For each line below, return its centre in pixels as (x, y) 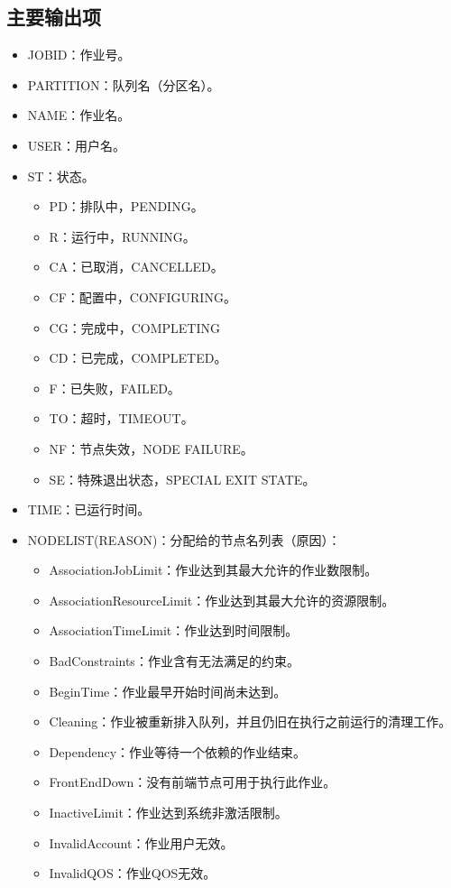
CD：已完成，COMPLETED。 (138, 358)
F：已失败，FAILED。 (115, 388)
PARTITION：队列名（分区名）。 (124, 84)
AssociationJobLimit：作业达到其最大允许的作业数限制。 (213, 570)
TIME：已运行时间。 (89, 509)
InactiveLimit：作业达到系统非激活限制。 (168, 813)
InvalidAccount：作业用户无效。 (141, 842)
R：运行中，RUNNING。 (122, 236)
